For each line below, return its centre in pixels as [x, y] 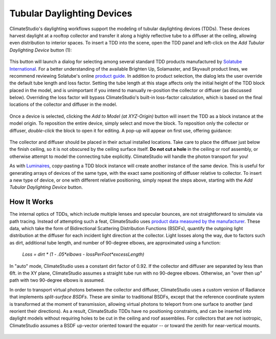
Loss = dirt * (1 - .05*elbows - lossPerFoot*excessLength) [83, 254]
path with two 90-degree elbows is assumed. [57, 280]
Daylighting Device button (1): [41, 50]
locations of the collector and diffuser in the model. [63, 104]
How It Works [31, 202]
